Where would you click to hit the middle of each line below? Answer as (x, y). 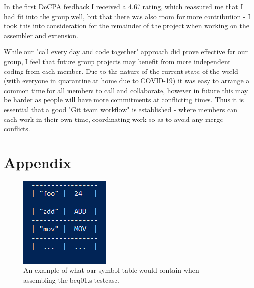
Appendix (38, 162)
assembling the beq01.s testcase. (71, 280)
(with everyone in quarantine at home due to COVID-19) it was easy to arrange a (127, 81)
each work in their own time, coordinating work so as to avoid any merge (114, 119)
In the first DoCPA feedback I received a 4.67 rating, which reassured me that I (124, 6)
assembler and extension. (41, 35)
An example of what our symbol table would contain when (111, 270)
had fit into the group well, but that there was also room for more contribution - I (127, 16)
